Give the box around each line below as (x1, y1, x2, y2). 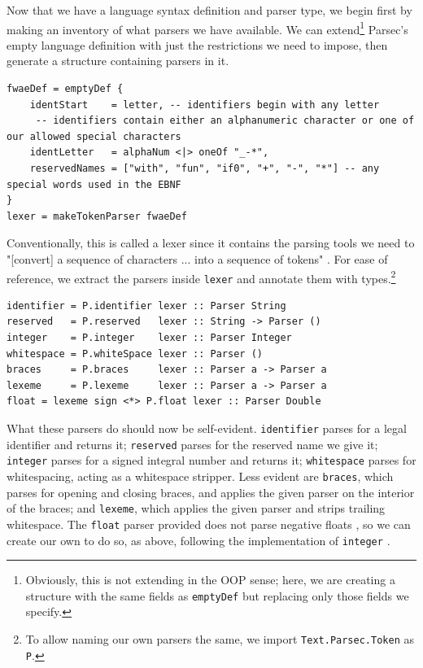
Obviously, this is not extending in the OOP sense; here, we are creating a (25, 571, 395, 588)
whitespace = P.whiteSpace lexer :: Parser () (7, 347, 263, 360)
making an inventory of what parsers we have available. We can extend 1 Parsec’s (7, 18, 408, 37)
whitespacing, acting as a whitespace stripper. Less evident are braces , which (7, 468, 394, 484)
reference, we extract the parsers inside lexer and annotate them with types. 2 (7, 267, 396, 286)
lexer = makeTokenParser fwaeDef (7, 210, 187, 222)
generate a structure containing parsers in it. (7, 52, 229, 69)
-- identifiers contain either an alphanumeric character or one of (35, 115, 415, 127)
